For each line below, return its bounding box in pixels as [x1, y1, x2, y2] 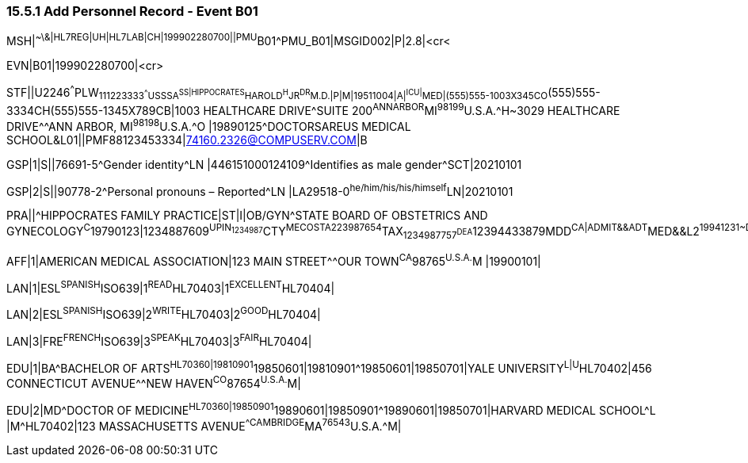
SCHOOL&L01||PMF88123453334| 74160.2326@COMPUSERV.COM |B [6, 132, 368, 147]
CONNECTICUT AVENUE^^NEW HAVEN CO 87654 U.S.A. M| [6, 374, 301, 390]
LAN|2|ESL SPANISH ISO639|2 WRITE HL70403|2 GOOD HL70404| [6, 305, 321, 321]
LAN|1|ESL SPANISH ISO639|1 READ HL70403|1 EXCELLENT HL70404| [6, 278, 335, 295]
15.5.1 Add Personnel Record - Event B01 [6, 3, 258, 19]
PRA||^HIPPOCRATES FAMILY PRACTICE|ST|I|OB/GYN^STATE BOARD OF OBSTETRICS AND [6, 209, 488, 223]
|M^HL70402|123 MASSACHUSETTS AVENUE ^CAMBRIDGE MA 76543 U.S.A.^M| [6, 416, 402, 433]
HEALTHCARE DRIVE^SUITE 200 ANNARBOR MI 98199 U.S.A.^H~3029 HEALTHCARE [203, 101, 620, 118]
